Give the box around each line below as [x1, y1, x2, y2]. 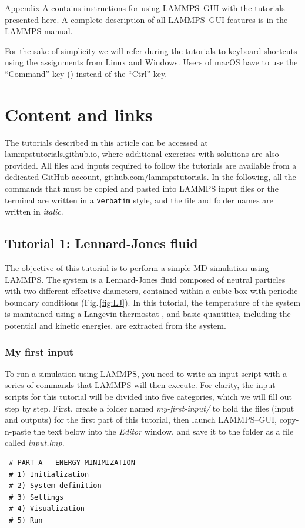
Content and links [5, 102, 153, 126]
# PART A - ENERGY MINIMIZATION [9, 459, 135, 467]
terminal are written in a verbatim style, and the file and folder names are [5, 193, 274, 206]
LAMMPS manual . [5, 25, 73, 37]
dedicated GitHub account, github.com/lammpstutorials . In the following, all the [5, 171, 296, 183]
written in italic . [5, 205, 63, 218]
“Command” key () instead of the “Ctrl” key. [5, 67, 167, 79]
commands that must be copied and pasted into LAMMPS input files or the [5, 182, 279, 195]
